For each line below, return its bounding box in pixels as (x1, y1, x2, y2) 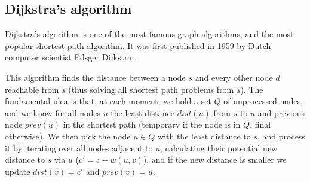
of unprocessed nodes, (223, 95, 303, 107)
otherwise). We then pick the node (5, 129, 131, 142)
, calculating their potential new (160, 141, 278, 154)
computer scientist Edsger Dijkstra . (5, 51, 137, 63)
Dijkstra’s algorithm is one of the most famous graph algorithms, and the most (5, 28, 294, 40)
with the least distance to (158, 129, 251, 142)
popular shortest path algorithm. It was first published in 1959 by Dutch (5, 39, 271, 51)
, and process (257, 129, 305, 142)
